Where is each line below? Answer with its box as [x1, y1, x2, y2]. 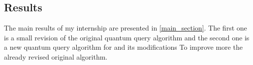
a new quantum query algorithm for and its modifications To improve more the [4, 42, 243, 52]
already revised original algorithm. [4, 51, 108, 62]
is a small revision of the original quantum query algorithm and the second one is [4, 32, 250, 42]
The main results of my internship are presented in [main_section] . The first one [4, 23, 247, 33]
